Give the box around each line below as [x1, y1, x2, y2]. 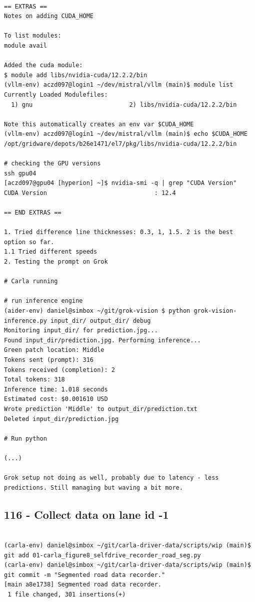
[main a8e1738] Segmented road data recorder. [4, 581, 161, 588]
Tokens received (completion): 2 [4, 366, 115, 373]
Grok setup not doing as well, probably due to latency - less [4, 474, 219, 482]
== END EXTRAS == [4, 209, 61, 217]
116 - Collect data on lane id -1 [4, 506, 169, 522]
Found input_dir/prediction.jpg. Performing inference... [4, 336, 201, 344]
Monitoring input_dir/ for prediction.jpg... [4, 327, 158, 334]
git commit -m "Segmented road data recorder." [4, 571, 165, 578]
